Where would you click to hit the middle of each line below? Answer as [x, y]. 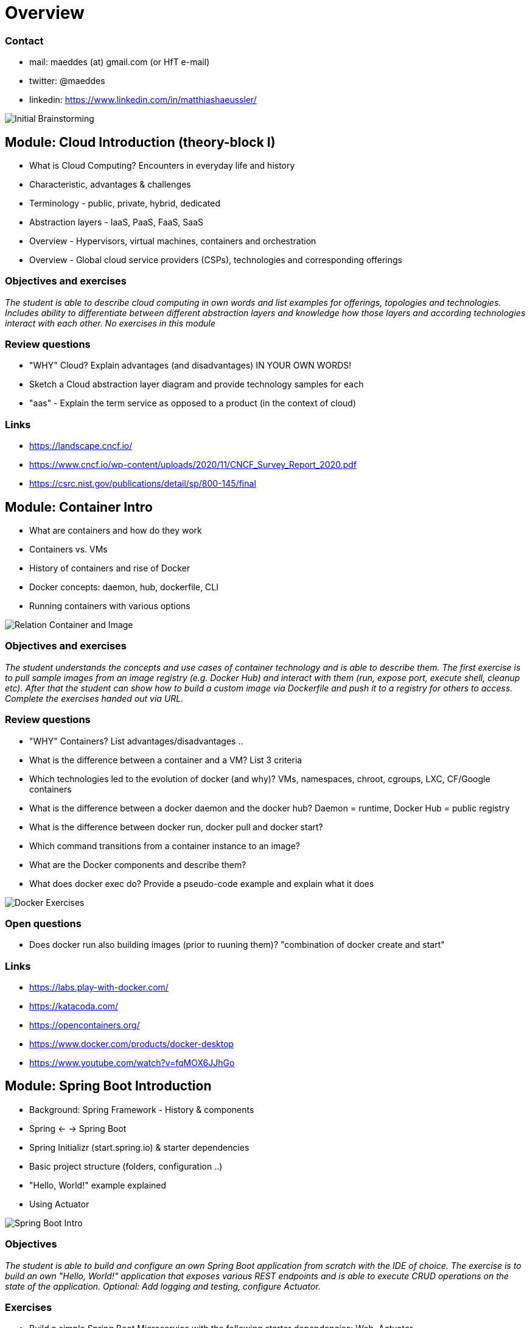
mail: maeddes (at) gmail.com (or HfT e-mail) [120, 62]
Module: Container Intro [79, 507]
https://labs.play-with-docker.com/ [99, 987]
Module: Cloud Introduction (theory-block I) [140, 142]
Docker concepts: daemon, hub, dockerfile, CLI [124, 587]
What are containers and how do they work [116, 531]
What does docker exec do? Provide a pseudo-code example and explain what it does [202, 883]
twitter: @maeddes [67, 81]
